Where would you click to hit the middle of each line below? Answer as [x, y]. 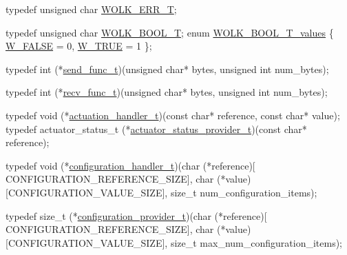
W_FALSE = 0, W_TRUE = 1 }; [79, 46]
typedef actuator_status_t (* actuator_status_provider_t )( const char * [156, 129]
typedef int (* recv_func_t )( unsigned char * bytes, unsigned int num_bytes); [167, 92]
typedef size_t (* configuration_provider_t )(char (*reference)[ [136, 215]
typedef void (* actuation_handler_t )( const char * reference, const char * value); [173, 115]
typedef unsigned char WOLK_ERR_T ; [91, 9]
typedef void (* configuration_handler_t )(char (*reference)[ [130, 165]
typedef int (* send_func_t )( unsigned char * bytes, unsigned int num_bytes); [167, 69]
